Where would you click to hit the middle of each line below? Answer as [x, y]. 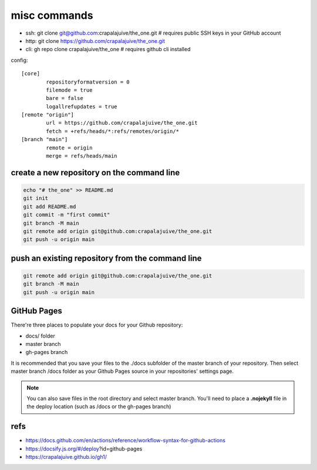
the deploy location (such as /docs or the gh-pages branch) [99, 406]
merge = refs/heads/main [82, 156]
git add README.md [50, 206]
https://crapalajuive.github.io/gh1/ [66, 457]
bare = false [65, 98]
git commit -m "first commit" [67, 215]
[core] [31, 74]
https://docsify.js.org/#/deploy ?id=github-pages [84, 449]
